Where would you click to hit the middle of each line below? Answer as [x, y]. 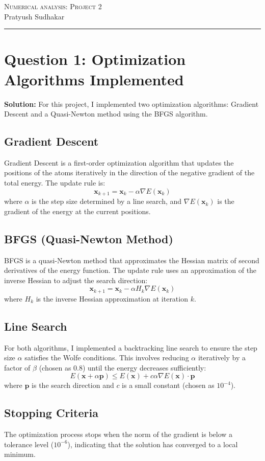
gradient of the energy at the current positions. [77, 211]
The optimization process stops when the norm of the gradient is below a [118, 434]
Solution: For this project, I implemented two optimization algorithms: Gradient [131, 103]
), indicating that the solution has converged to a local [153, 444]
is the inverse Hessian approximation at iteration [112, 298]
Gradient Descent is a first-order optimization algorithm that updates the [119, 162]
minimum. [20, 454]
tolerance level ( [29, 444]
